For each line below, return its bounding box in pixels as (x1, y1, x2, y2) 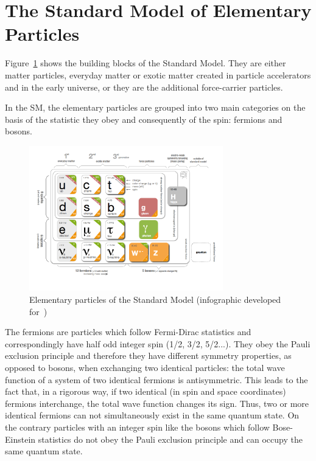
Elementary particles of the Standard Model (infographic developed (29, 293, 281, 305)
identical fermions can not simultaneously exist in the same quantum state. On (5, 409, 300, 421)
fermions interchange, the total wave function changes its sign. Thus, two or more (5, 397, 309, 409)
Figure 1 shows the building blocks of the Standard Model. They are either (5, 57, 286, 69)
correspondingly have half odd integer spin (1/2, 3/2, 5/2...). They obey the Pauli (5, 337, 311, 350)
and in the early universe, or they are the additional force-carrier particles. (5, 80, 283, 93)
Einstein (5, 432, 36, 445)
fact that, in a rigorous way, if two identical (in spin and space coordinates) (5, 385, 286, 398)
